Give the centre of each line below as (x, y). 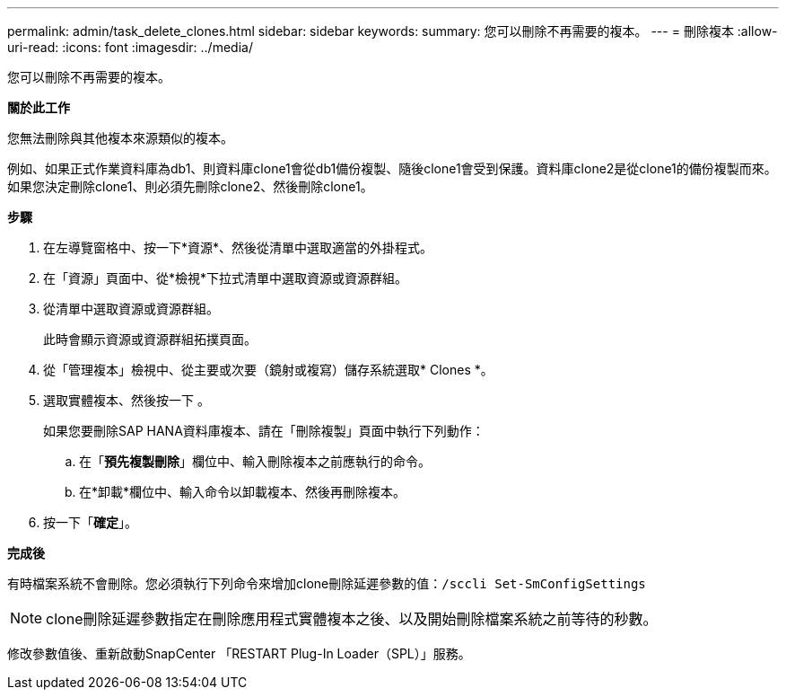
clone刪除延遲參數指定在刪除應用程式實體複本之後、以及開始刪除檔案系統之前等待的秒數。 (352, 619)
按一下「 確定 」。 (90, 522)
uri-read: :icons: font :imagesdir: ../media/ (130, 47)
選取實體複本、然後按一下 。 (127, 400)
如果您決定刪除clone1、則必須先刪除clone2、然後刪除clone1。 (190, 186)
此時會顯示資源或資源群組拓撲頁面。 (150, 339)
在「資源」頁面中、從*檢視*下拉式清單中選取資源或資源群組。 (226, 278)
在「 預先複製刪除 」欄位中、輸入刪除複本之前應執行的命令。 (255, 461)
